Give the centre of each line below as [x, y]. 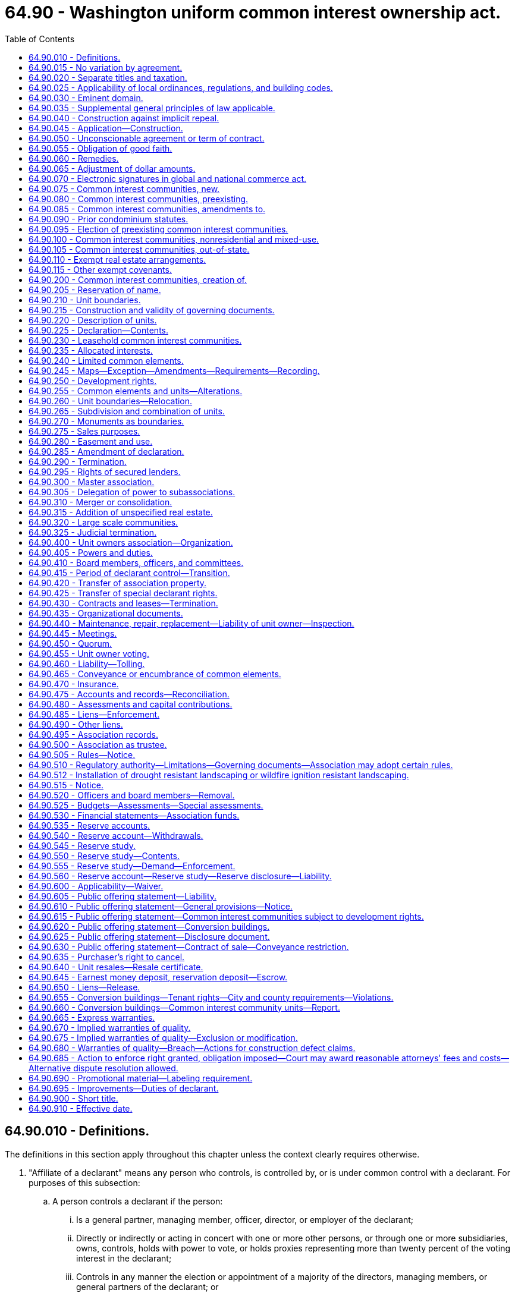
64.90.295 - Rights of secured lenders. [105, 471]
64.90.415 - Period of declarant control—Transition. [129, 572]
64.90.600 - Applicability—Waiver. [96, 886]
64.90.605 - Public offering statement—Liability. [123, 896]
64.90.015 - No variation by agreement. [106, 67]
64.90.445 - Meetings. [73, 633]
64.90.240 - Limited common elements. [106, 360]
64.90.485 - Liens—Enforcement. [94, 714]
